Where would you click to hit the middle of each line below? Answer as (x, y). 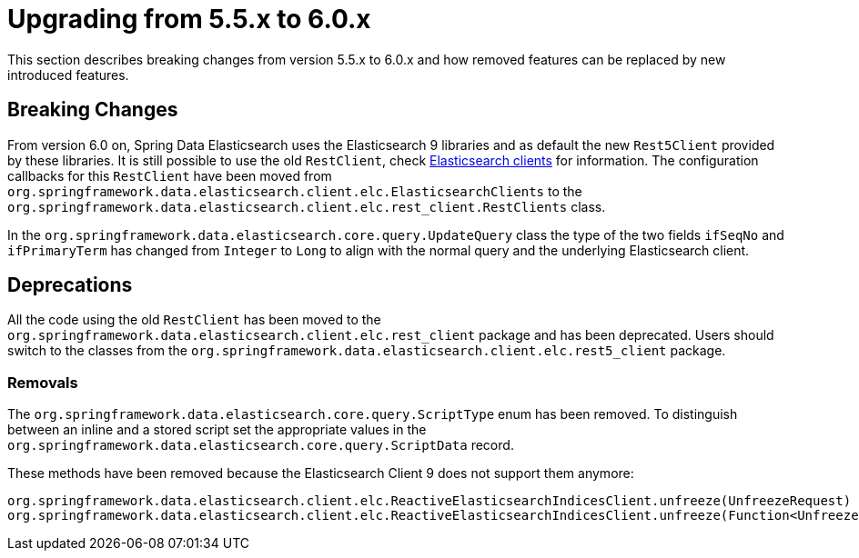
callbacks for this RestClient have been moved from (170, 175)
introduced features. (68, 75)
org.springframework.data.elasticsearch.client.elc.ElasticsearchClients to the (295, 191)
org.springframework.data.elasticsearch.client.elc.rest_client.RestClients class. (307, 206)
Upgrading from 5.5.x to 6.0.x (189, 19)
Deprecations (70, 285)
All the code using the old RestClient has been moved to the (194, 320)
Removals (43, 382)
